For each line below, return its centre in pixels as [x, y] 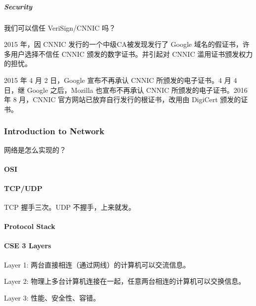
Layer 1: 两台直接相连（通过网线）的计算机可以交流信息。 [97, 264]
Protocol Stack [30, 226]
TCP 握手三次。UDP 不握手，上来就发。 [70, 207]
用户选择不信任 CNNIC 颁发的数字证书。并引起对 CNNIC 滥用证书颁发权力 [132, 54]
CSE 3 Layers [28, 246]
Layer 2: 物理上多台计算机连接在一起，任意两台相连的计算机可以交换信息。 [125, 281]
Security [18, 6]
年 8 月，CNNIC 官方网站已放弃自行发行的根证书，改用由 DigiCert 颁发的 [123, 99]
